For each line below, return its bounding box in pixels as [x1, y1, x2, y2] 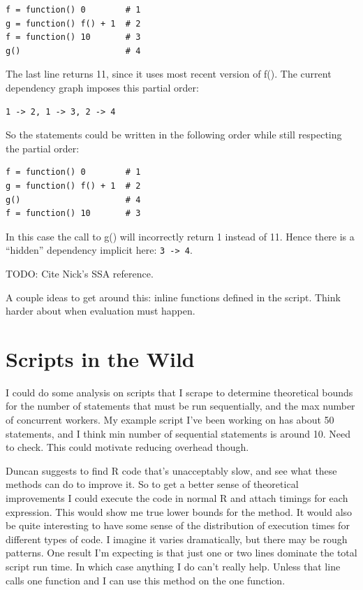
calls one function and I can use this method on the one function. [6, 573, 286, 587]
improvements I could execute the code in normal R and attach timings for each [6, 491, 348, 505]
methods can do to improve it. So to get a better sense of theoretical [6, 477, 299, 491]
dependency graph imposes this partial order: [6, 80, 199, 94]
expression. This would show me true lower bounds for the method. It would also [6, 504, 353, 519]
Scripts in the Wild [6, 344, 195, 373]
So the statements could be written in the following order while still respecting [6, 127, 342, 142]
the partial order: [6, 141, 80, 155]
